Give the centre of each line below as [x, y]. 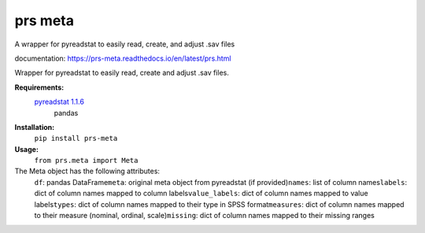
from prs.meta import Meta [86, 161]
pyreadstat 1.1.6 [59, 102]
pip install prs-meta [76, 139]
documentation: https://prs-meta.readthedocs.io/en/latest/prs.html [123, 58]
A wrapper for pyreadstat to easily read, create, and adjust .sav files [125, 44]
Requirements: [39, 87]
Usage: [27, 149]
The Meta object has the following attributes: [87, 171]
